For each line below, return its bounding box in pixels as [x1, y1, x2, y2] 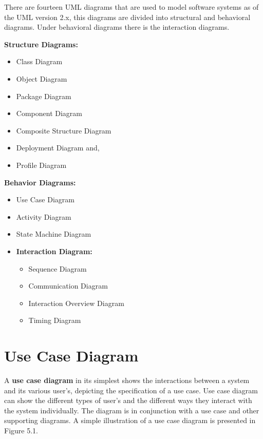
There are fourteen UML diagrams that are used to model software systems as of [4, 2, 259, 12]
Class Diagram [16, 56, 63, 67]
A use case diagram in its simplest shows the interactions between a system [4, 375, 250, 385]
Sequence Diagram [28, 263, 87, 274]
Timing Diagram [28, 315, 81, 326]
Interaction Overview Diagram [28, 297, 124, 308]
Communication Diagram [28, 280, 108, 291]
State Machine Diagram [16, 228, 91, 239]
